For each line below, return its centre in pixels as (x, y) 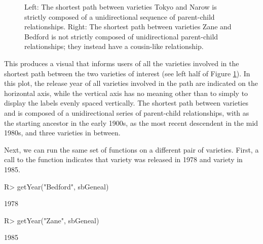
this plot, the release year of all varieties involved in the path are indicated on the (131, 83)
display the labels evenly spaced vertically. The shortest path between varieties (126, 103)
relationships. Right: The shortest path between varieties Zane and (128, 27)
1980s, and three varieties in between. (62, 133)
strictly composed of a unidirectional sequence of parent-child (120, 16)
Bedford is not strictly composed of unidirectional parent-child (121, 36)
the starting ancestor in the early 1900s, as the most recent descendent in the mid (131, 123)
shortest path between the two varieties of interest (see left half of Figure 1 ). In (127, 73)
